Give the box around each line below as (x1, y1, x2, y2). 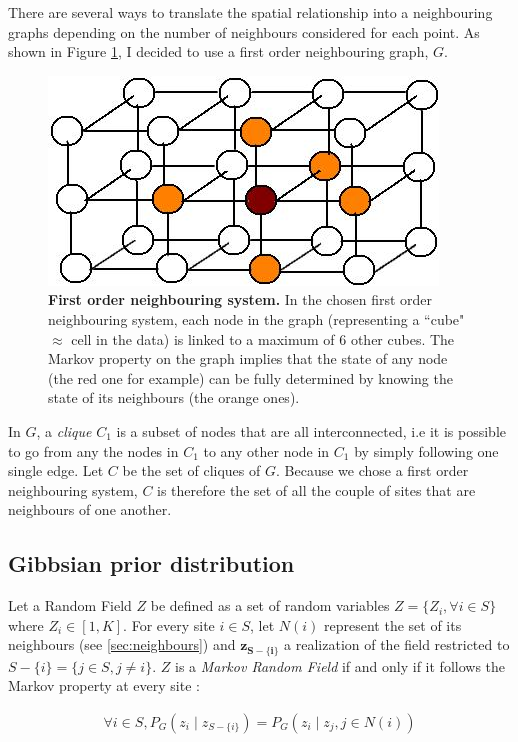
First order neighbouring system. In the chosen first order (48, 289, 433, 310)
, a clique (36, 420, 92, 441)
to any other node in (203, 440, 330, 461)
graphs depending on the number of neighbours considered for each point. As (8, 21, 480, 42)
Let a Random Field (8, 595, 132, 616)
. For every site (123, 614, 215, 635)
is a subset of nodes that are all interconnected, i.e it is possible (116, 420, 506, 441)
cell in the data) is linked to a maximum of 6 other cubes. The (71, 328, 455, 349)
